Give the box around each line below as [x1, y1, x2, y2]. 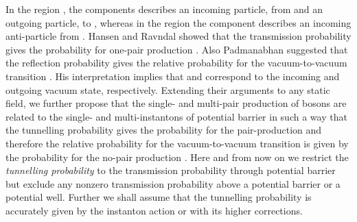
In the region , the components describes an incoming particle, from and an [5, 2, 323, 16]
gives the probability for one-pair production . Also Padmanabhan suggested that [5, 42, 348, 56]
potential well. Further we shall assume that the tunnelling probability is [5, 190, 312, 204]
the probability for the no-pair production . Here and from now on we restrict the [5, 149, 349, 164]
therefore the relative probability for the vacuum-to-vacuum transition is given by [5, 136, 349, 150]
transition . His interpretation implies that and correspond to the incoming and [5, 69, 340, 83]
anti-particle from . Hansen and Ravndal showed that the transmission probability [5, 29, 352, 43]
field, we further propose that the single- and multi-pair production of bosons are [5, 96, 347, 110]
